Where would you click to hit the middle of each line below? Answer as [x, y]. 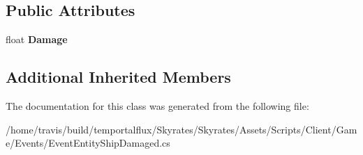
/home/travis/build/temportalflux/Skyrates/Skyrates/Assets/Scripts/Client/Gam [181, 129]
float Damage [37, 39]
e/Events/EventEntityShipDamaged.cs [88, 143]
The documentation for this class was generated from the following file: [157, 106]
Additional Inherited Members [118, 77]
